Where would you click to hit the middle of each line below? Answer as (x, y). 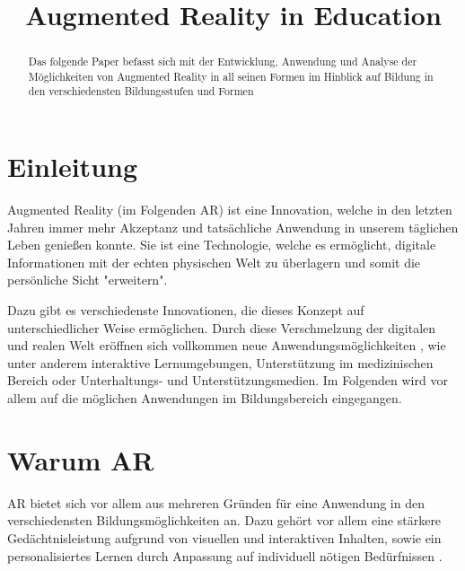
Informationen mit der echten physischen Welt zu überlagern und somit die (214, 262)
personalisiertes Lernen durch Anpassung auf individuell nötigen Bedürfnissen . (225, 555)
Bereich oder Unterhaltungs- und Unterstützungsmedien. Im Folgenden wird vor (228, 380)
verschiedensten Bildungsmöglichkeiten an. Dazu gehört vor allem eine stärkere (224, 520)
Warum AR (81, 459)
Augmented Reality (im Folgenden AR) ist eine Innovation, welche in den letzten (230, 210)
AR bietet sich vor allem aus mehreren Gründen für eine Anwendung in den (216, 502)
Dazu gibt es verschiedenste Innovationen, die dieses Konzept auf (186, 310)
